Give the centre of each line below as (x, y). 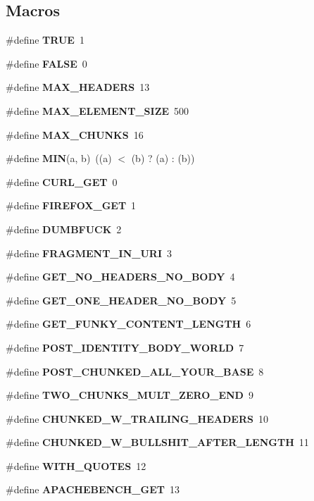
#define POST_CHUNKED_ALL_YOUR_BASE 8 (135, 371)
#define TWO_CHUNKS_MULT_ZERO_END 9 (130, 395)
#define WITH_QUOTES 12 (76, 465)
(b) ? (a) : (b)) (163, 158)
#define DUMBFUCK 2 (64, 229)
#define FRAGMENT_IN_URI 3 (89, 253)
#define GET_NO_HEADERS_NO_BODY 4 (120, 277)
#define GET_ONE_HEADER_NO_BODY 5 (121, 300)
